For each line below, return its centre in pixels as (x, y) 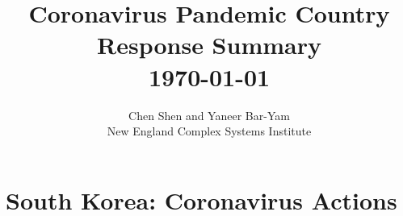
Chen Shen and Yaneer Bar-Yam (209, 115)
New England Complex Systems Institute (209, 131)
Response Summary (209, 45)
